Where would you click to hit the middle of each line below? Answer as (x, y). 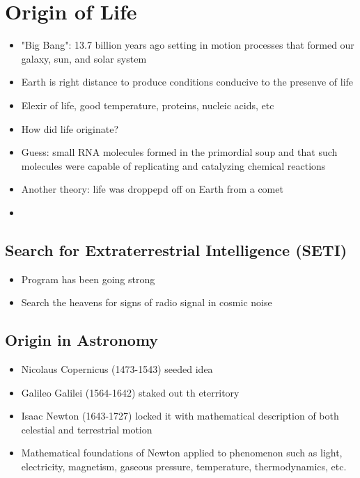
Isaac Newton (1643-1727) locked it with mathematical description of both (180, 416)
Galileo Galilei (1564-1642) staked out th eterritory (130, 392)
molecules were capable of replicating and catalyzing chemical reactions (173, 165)
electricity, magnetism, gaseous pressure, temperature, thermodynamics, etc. (184, 467)
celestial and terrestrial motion (87, 429)
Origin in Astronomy (82, 340)
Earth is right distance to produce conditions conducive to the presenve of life (187, 82)
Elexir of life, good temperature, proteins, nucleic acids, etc (148, 105)
